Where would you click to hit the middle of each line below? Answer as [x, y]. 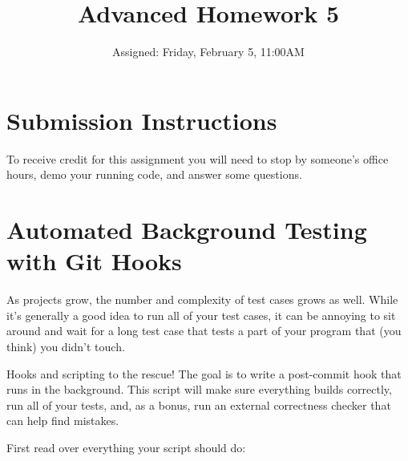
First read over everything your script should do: [126, 447]
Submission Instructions [142, 120]
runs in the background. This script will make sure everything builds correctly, [199, 389]
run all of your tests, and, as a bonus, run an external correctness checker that [199, 404]
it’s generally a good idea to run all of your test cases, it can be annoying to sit [201, 315]
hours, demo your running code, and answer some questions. [154, 174]
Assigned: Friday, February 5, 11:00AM [208, 52]
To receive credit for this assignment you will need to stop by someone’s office [198, 158]
